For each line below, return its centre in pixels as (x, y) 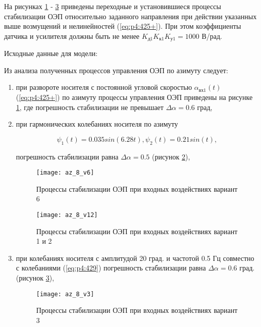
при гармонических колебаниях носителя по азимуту (97, 124)
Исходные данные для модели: (51, 53)
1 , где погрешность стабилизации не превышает (90, 107)
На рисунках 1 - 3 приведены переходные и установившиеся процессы (113, 6)
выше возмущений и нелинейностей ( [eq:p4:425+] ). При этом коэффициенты (123, 26)
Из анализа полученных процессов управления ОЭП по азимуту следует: (116, 70)
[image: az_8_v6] (65, 173)
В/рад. (212, 36)
